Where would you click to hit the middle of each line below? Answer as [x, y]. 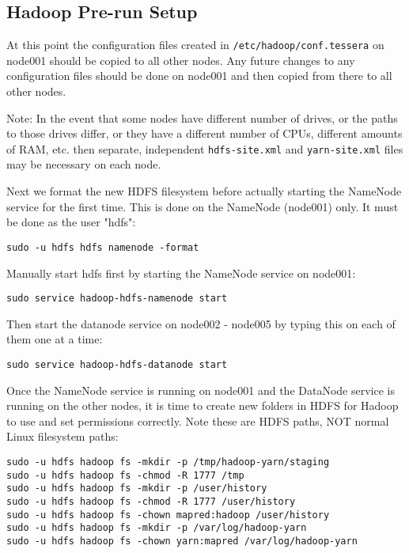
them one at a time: [55, 339]
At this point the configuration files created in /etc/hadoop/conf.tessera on [195, 45]
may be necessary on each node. [84, 164]
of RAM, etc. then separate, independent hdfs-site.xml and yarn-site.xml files [205, 148]
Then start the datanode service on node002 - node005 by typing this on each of [201, 323]
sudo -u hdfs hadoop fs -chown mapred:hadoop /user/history [168, 515]
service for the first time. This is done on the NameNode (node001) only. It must [203, 206]
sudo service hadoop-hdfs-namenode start [117, 299]
